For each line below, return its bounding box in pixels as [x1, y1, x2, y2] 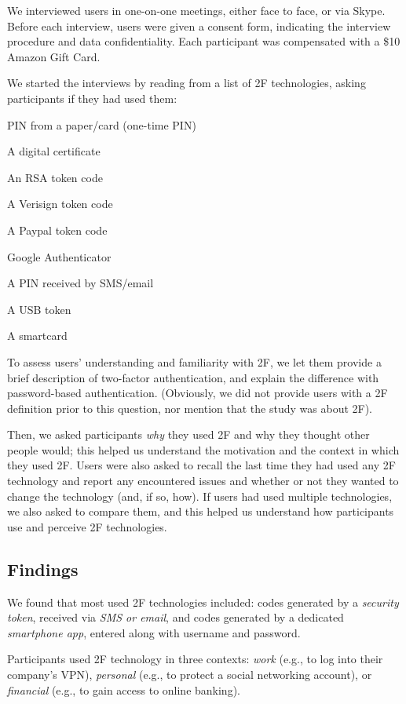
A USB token [7, 301, 71, 317]
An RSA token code [7, 169, 103, 185]
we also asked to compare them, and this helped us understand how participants [7, 503, 394, 520]
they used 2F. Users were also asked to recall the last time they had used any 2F [7, 457, 396, 473]
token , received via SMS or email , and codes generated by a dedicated [7, 609, 344, 626]
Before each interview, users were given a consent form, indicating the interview [7, 17, 391, 34]
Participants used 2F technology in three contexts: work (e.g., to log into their [7, 651, 383, 667]
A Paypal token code [7, 221, 108, 238]
